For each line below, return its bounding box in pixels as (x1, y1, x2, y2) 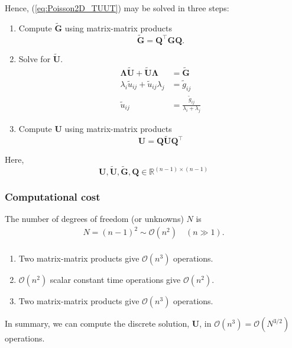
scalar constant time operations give (50, 273, 181, 286)
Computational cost (5, 189, 100, 204)
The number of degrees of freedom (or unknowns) (5, 212, 184, 225)
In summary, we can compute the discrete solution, (5, 317, 190, 330)
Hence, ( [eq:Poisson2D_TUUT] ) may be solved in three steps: (5, 2, 229, 14)
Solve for (18, 52, 51, 65)
